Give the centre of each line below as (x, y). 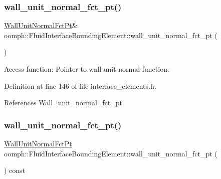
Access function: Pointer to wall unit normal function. (87, 69)
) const (15, 170)
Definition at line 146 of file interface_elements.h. (80, 85)
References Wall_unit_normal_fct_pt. (64, 103)
